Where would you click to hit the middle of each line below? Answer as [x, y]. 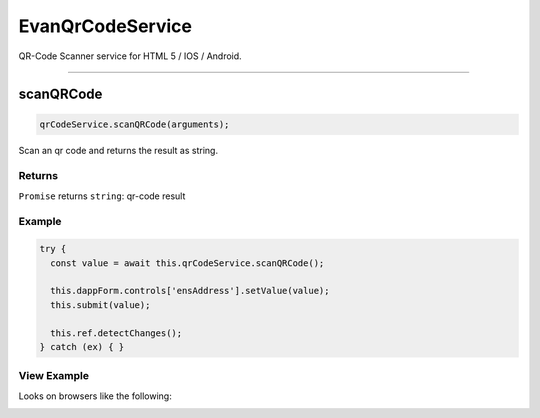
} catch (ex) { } [82, 346]
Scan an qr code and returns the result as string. [118, 150]
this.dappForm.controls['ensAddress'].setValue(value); [190, 291]
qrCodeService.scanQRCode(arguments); [134, 124]
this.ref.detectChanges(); [116, 333]
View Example [54, 376]
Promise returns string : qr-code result [102, 196]
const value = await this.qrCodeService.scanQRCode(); [187, 263]
